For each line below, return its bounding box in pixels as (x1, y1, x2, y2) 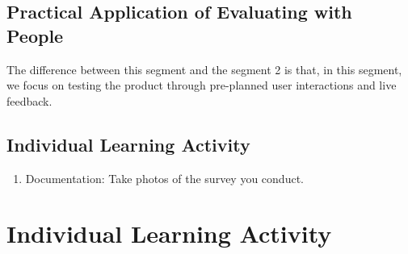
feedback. (6, 92, 53, 109)
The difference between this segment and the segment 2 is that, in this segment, (6, 60, 402, 77)
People (6, 23, 64, 48)
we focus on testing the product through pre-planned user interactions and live (6, 77, 397, 94)
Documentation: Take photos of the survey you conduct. (25, 169, 304, 186)
